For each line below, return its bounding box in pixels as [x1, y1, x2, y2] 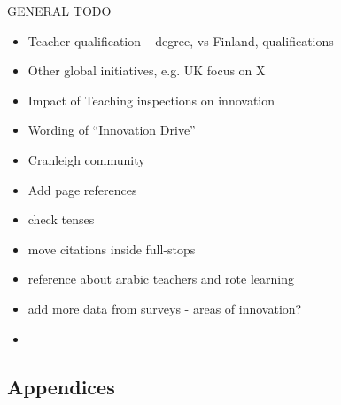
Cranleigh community [27, 150, 145, 168]
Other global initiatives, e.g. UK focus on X [27, 61, 266, 80]
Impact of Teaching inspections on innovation [27, 90, 275, 109]
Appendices [7, 372, 115, 400]
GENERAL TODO [7, 2, 112, 19]
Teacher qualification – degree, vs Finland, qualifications [27, 31, 334, 50]
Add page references [27, 180, 137, 199]
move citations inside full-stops [27, 239, 196, 258]
